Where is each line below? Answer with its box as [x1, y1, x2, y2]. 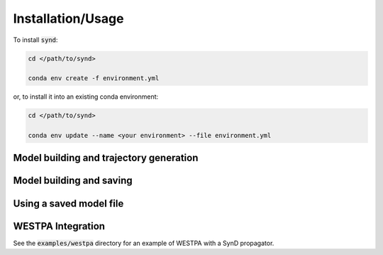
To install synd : [13, 36, 58, 44]
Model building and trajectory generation [13, 152, 199, 164]
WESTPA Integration [13, 220, 106, 232]
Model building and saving [13, 175, 133, 187]
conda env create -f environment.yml [28, 75, 160, 82]
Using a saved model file [13, 197, 124, 210]
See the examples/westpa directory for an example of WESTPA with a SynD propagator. [13, 239, 274, 247]
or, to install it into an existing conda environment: [13, 92, 159, 101]
